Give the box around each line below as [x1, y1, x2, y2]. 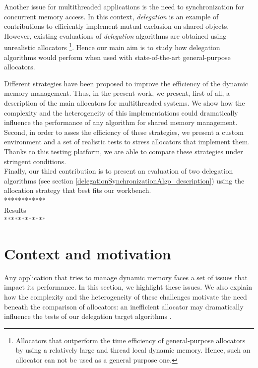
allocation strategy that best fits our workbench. [4, 185, 151, 195]
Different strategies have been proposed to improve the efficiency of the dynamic [4, 78, 249, 88]
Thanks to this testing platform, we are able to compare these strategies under [4, 146, 243, 156]
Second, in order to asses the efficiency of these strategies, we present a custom [4, 126, 244, 137]
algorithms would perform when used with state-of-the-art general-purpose [4, 52, 231, 62]
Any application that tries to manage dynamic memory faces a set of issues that [4, 272, 248, 282]
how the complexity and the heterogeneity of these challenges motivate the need [4, 292, 247, 302]
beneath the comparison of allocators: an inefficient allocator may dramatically [4, 301, 244, 311]
